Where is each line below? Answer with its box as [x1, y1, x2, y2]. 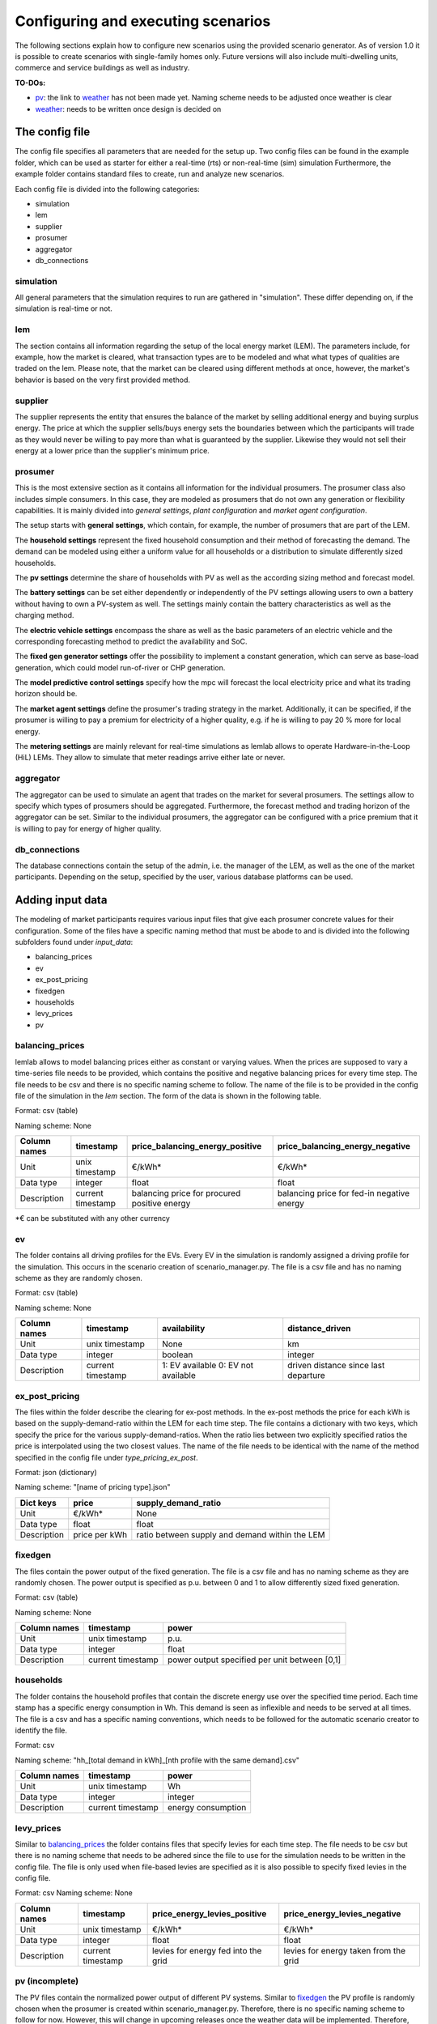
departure [287, 1370, 325, 1381]
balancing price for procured [131, 1188, 241, 1199]
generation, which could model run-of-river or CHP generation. [15, 662, 226, 672]
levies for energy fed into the [151, 1945, 262, 1956]
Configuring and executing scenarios [15, 12, 271, 30]
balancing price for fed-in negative [277, 1188, 410, 1199]
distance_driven [287, 1323, 351, 1334]
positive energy [131, 1198, 191, 1210]
